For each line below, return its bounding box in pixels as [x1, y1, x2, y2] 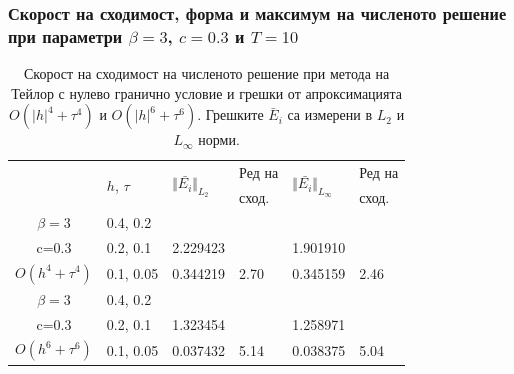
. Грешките [197, 104, 264, 125]
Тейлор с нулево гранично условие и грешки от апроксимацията [11, 82, 403, 103]
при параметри [8, 23, 123, 48]
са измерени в [287, 104, 373, 125]
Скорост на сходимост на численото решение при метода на [23, 63, 390, 84]
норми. [198, 129, 240, 150]
